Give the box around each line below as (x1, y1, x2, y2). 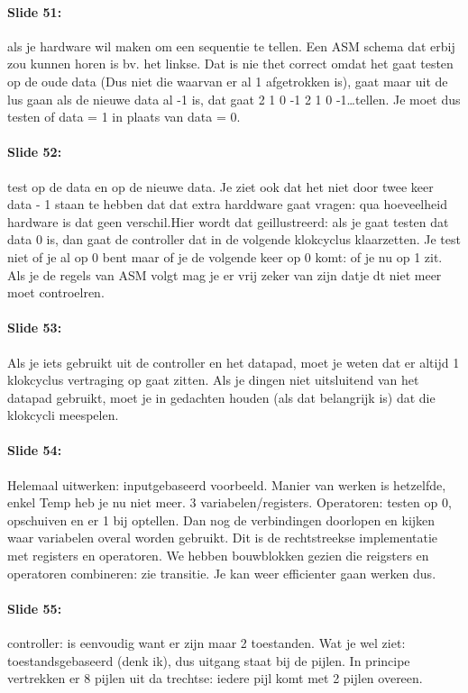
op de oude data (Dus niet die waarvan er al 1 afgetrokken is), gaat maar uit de (7, 71, 448, 90)
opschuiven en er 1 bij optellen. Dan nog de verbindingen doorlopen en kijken (7, 510, 436, 529)
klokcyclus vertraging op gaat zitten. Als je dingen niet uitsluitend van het (7, 370, 419, 389)
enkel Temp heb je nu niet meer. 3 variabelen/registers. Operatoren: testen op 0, (7, 493, 452, 512)
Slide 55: (7, 598, 62, 617)
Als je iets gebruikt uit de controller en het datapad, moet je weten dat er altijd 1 (7, 352, 460, 371)
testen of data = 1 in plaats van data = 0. (7, 107, 241, 126)
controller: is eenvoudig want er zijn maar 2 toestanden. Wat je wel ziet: (7, 634, 406, 652)
